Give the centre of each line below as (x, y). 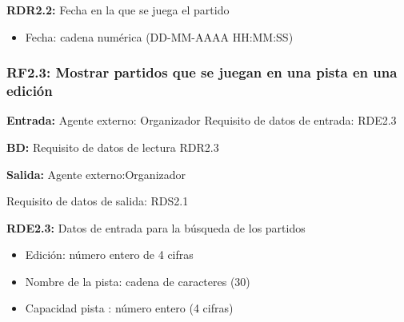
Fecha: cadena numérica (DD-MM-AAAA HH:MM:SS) (159, 36)
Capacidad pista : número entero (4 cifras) (129, 308)
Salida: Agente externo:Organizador (96, 174)
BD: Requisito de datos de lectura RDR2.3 (113, 147)
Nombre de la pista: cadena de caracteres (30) (138, 281)
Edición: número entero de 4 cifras (109, 254)
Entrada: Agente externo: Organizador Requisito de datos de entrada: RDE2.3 (202, 120)
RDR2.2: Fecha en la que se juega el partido (118, 10)
